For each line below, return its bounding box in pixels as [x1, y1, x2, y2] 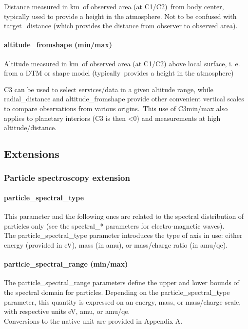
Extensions [4, 146, 59, 161]
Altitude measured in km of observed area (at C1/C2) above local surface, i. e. [4, 58, 240, 68]
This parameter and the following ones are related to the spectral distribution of [4, 211, 244, 221]
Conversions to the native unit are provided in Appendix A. [4, 315, 183, 326]
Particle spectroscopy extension [4, 172, 130, 184]
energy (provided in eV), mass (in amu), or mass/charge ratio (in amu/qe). [4, 239, 228, 250]
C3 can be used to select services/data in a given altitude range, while [4, 84, 213, 94]
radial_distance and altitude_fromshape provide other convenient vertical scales [4, 94, 244, 104]
